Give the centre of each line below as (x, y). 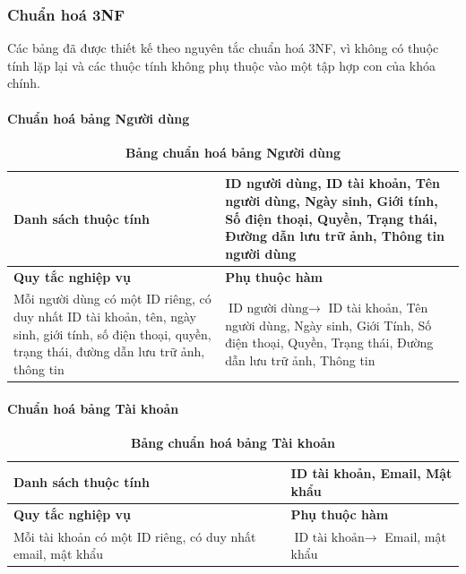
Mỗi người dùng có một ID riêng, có (112, 299)
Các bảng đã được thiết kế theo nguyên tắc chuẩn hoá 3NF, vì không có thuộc (223, 48)
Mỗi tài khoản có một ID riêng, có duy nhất (135, 536)
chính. (24, 83)
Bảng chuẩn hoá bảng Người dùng (233, 152)
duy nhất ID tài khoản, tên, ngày (105, 317)
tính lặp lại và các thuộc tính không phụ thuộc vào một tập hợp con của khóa (221, 65)
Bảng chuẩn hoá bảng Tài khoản (233, 442)
